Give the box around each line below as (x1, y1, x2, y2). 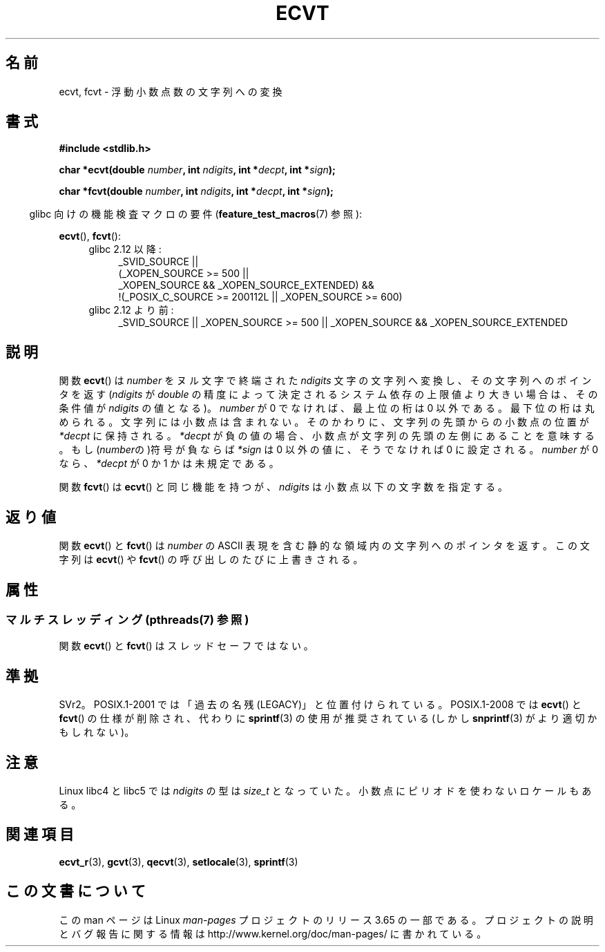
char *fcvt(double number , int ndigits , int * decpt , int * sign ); (59, 185, 334, 198)
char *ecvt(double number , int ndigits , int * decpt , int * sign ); (59, 164, 336, 176)
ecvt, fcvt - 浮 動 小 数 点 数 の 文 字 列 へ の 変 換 (59, 85, 282, 97)
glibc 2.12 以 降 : (88, 243, 162, 256)
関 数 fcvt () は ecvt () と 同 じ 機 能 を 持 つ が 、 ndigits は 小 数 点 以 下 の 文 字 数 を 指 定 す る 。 (59, 481, 508, 493)
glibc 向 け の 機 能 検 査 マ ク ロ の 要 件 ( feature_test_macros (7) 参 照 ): (29, 208, 363, 220)
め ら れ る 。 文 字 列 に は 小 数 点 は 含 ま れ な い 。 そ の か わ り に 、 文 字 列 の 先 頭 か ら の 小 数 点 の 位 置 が (59, 416, 589, 428)
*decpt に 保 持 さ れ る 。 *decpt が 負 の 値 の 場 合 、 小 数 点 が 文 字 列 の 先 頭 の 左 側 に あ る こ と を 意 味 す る (59, 430, 595, 442)
